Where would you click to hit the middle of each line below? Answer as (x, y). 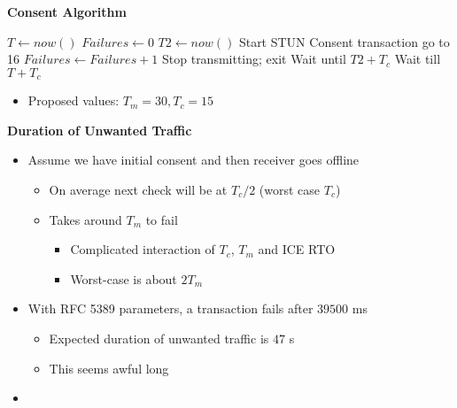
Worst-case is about (124, 278)
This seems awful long (109, 368)
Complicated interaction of (143, 249)
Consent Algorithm (67, 12)
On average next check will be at (138, 190)
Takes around (85, 219)
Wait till (418, 59)
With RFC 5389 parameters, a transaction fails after (170, 308)
